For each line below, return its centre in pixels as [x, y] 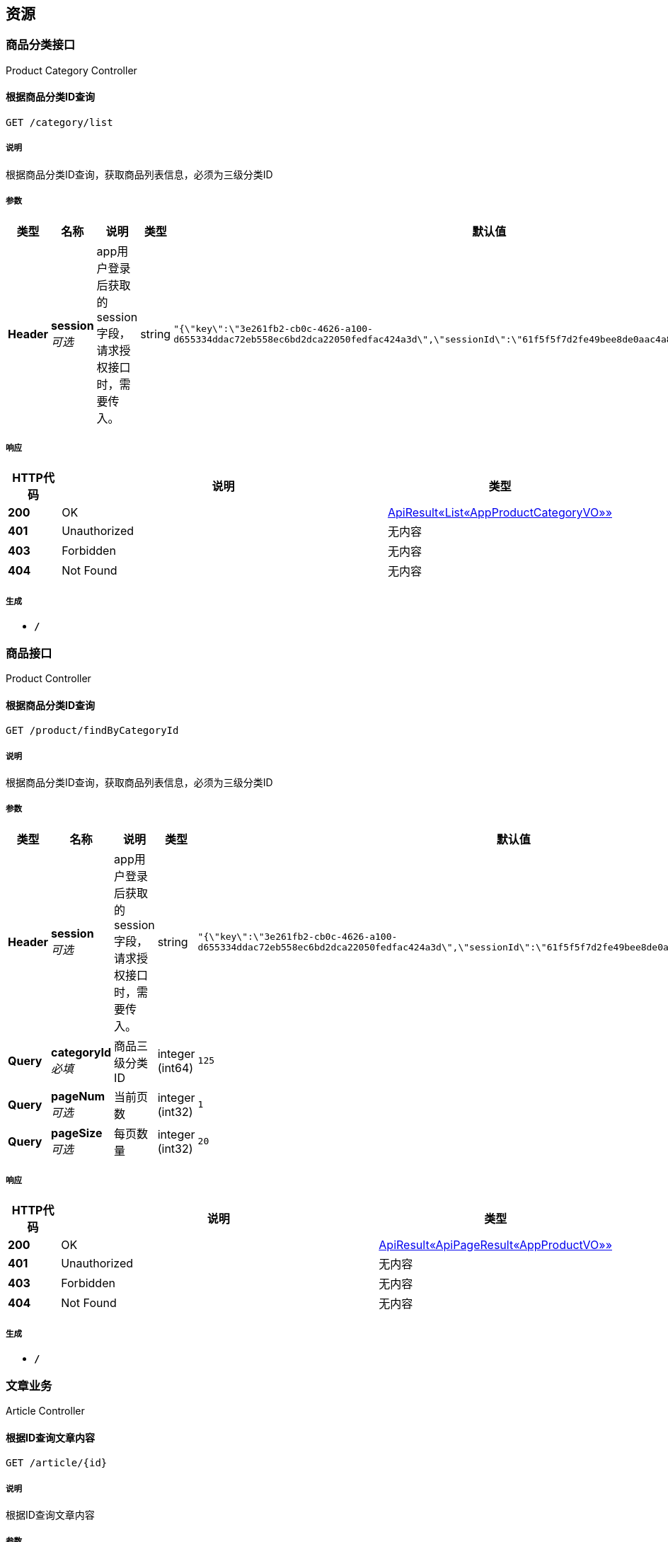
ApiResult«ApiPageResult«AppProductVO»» [495, 1245]
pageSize [77, 1133]
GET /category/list [59, 123]
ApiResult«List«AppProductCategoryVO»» [500, 513]
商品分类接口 [41, 45]
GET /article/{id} [57, 1463]
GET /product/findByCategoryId [92, 731]
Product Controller [48, 678]
